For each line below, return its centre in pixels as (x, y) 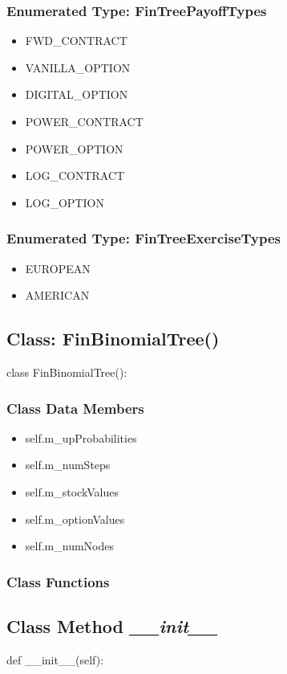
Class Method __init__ (112, 626)
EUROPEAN (58, 268)
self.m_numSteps (68, 465)
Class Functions (58, 581)
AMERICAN (57, 295)
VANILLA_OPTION (78, 67)
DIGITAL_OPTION (77, 94)
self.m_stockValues (72, 491)
